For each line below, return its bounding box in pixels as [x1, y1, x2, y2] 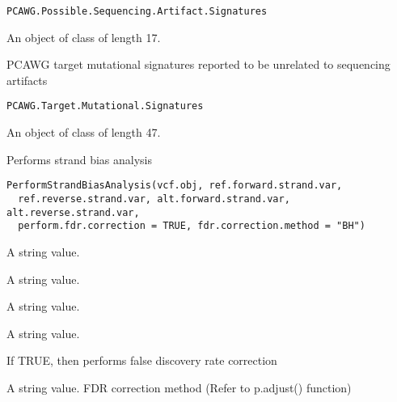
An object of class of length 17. [6, 28, 161, 45]
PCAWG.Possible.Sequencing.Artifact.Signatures [6, 6, 268, 17]
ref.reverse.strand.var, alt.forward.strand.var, [18, 193, 290, 205]
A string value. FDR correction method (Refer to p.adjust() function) [6, 379, 352, 396]
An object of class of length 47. [6, 124, 161, 141]
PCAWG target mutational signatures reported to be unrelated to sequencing [6, 56, 391, 73]
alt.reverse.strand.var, [6, 206, 140, 218]
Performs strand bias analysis [6, 150, 152, 167]
